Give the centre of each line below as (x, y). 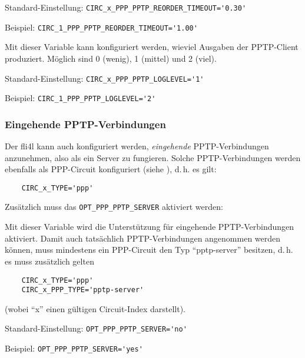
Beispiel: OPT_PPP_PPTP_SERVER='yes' (74, 348)
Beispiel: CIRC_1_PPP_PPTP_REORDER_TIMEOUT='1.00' (101, 27)
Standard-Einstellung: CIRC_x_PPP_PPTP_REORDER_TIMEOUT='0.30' (126, 7)
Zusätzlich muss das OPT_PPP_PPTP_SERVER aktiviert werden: (114, 207)
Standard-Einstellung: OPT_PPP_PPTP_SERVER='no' (96, 328)
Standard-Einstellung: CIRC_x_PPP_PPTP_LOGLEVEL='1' (105, 78)
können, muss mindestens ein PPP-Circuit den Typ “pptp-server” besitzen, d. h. (149, 250)
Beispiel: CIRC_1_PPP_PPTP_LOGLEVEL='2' (80, 98)
